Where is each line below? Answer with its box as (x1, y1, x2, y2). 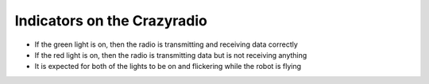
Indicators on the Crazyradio (14, 12, 208, 29)
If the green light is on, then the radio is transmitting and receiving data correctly (34, 40, 298, 49)
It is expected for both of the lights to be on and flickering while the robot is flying (34, 62, 302, 71)
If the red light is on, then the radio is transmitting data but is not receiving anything (34, 50, 307, 59)
